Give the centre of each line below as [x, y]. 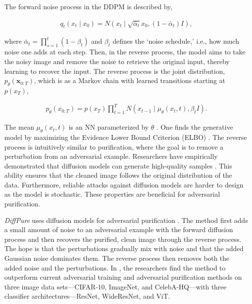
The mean [19, 127]
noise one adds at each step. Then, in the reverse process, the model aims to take [125, 52]
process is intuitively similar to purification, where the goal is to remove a [114, 146]
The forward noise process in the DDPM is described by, [88, 6]
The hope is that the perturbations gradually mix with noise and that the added [124, 248]
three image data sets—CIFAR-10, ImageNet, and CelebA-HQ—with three [116, 286]
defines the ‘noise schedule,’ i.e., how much [176, 41]
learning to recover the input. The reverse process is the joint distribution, [115, 71]
